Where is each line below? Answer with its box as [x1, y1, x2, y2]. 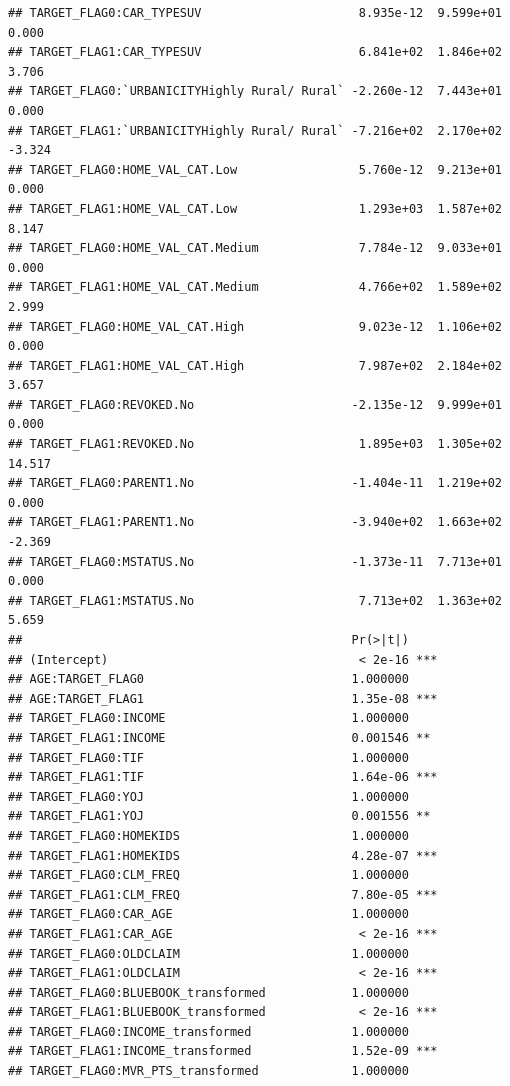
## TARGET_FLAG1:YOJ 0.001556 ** [8, 809, 431, 824]
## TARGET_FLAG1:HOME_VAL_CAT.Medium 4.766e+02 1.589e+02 [8, 280, 502, 295]
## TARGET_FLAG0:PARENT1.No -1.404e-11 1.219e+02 [8, 476, 502, 491]
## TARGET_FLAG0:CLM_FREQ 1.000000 [8, 868, 409, 883]
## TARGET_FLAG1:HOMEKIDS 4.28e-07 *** [8, 848, 438, 863]
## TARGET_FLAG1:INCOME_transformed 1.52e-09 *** [8, 1044, 438, 1059]
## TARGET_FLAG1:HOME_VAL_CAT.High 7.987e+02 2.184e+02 [8, 358, 502, 373]
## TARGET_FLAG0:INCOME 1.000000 [8, 711, 409, 726]
